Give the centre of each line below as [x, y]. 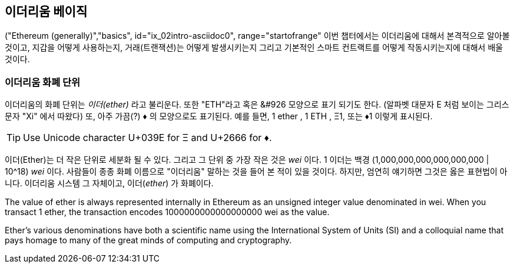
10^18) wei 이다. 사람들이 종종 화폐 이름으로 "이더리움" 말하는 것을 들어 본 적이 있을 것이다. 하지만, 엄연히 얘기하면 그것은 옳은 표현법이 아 [256, 172]
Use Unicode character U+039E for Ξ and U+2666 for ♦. [147, 138]
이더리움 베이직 [46, 11]
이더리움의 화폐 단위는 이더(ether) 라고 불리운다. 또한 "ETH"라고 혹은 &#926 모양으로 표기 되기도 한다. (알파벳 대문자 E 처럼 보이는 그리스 [257, 105]
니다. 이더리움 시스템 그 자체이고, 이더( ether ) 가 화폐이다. [109, 183]
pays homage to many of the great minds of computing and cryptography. [148, 240]
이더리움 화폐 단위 [43, 82]
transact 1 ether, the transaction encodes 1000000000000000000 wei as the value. [167, 212]
